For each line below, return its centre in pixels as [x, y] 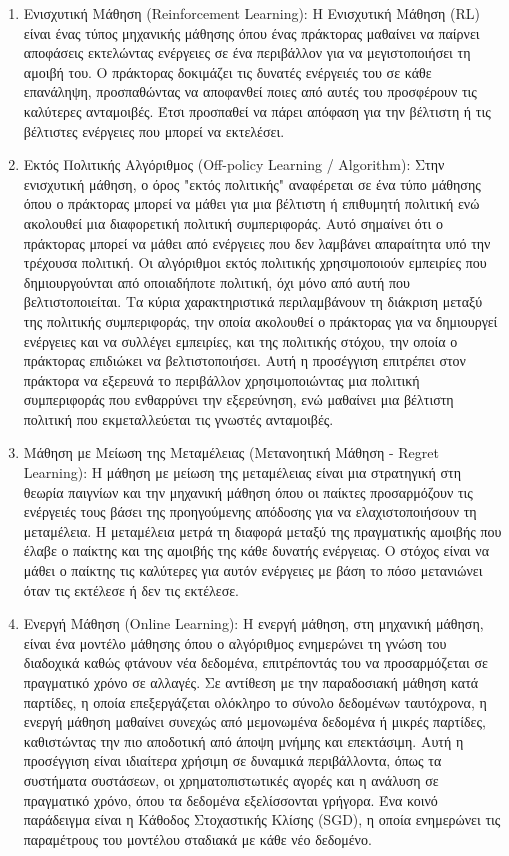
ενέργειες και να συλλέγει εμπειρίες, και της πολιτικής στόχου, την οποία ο [240, 340]
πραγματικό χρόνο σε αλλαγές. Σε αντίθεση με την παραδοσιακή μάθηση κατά [251, 682]
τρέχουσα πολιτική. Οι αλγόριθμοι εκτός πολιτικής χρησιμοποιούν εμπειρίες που [255, 262]
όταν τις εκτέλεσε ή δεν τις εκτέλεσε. [131, 589]
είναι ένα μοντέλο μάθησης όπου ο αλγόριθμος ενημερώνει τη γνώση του [235, 642]
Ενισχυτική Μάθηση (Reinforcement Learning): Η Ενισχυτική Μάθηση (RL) [252, 13]
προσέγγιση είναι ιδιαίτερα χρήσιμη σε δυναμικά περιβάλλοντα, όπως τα [232, 760]
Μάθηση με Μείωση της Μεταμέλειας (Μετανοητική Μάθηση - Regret [231, 452]
